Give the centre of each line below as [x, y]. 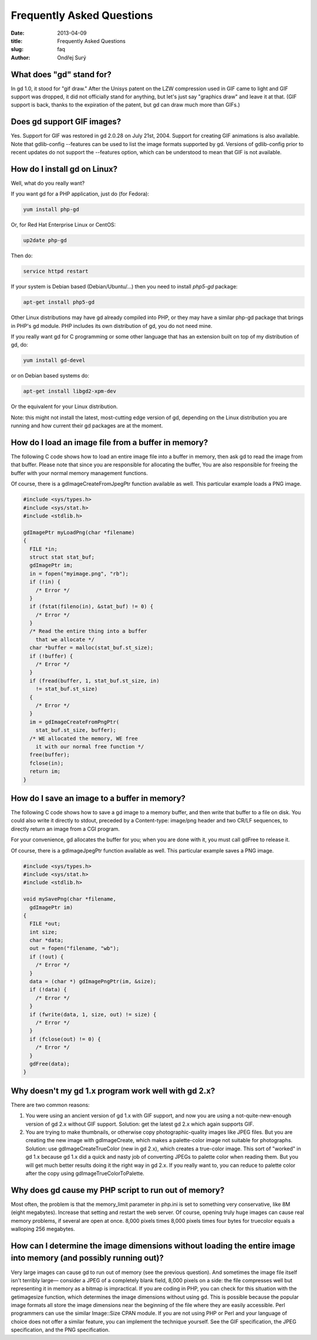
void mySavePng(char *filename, [70, 899]
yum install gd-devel [54, 360]
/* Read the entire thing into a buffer [88, 631]
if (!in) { [45, 582]
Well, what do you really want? [48, 183]
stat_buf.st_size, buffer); [76, 730]
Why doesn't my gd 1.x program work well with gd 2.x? [113, 1091]
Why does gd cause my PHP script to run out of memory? [118, 1190]
